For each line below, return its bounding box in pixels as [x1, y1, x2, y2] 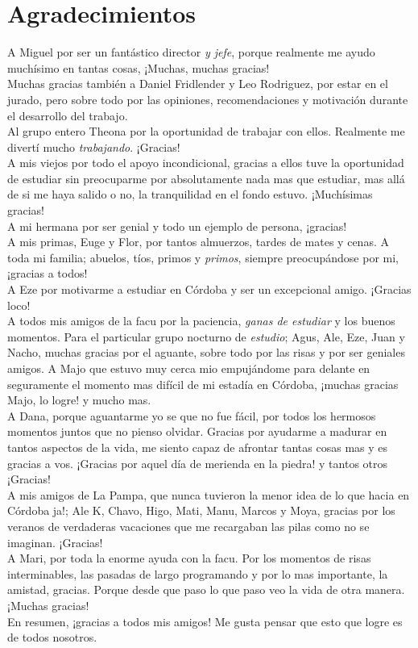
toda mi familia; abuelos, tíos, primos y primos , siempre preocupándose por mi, [7, 249, 399, 265]
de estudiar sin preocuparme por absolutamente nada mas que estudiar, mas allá [7, 169, 405, 186]
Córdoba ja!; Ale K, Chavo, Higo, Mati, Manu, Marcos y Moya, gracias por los [7, 502, 395, 519]
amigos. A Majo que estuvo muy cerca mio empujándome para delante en [7, 360, 370, 376]
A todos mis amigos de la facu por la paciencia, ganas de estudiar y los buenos [7, 312, 395, 329]
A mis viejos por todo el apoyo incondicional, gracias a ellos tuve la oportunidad [7, 154, 404, 171]
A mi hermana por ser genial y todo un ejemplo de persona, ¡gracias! [7, 217, 347, 234]
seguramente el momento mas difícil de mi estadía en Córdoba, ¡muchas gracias [7, 375, 399, 392]
